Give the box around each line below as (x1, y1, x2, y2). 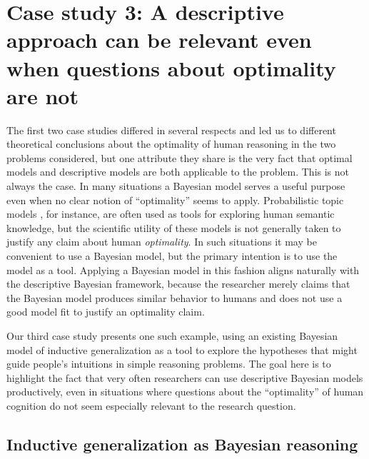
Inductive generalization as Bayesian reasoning (6, 433, 358, 455)
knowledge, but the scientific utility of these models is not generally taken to (6, 220, 341, 235)
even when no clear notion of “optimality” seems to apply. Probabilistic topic (6, 192, 344, 207)
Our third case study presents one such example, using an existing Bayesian (6, 328, 338, 343)
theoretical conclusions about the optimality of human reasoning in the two (6, 136, 336, 151)
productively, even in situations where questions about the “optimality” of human (6, 384, 364, 399)
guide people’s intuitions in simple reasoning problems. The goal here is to (6, 356, 331, 371)
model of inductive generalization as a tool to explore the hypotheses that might (6, 342, 358, 357)
